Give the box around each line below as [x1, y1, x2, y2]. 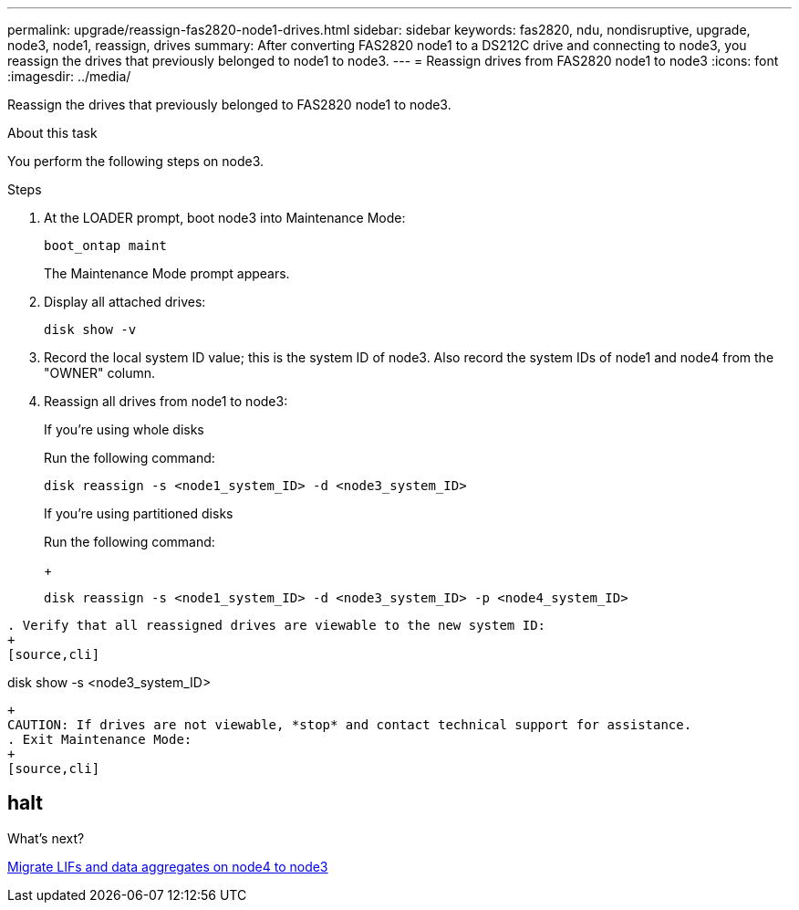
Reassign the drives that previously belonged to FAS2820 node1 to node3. [7, 97, 451, 112]
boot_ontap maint [44, 238, 167, 253]
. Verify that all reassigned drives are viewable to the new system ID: [7, 618, 546, 633]
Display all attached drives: [44, 294, 206, 309]
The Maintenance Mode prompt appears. [44, 266, 290, 281]
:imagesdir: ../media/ [7, 68, 131, 84]
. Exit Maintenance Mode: [7, 732, 192, 747]
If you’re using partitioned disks [44, 506, 233, 521]
